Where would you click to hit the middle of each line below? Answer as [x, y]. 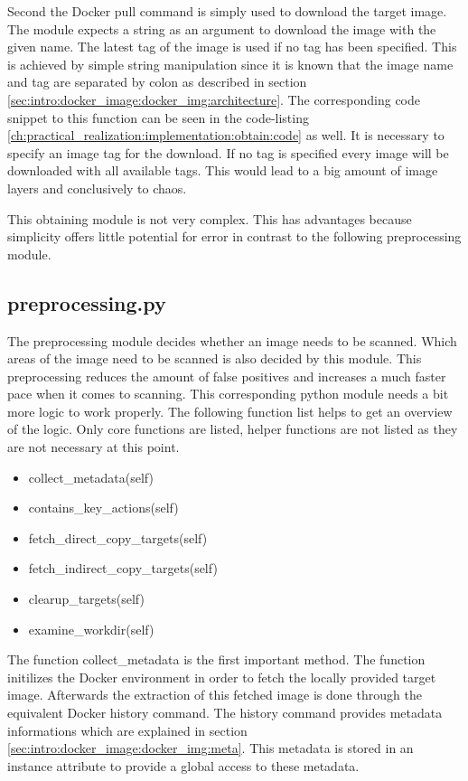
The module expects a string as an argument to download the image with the [222, 28]
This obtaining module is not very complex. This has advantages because [210, 218]
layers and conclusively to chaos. [97, 188]
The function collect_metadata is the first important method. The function [216, 659]
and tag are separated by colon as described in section [157, 82]
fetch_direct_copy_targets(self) [118, 537]
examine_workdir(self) [91, 629]
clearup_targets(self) [86, 599]
